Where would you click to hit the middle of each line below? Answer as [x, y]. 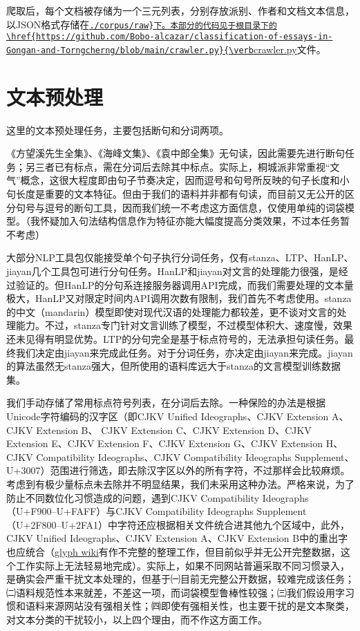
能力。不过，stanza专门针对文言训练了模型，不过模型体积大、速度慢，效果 [184, 325]
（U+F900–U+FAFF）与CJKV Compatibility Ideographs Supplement [157, 511]
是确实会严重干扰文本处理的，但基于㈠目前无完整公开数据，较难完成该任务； [180, 579]
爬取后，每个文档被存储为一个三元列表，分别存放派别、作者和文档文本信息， [180, 10]
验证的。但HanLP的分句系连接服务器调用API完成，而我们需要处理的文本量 [184, 284]
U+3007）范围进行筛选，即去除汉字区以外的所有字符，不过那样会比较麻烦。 [178, 470]
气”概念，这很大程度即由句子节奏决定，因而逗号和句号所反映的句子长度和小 [178, 180]
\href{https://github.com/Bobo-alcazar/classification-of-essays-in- [170, 37]
